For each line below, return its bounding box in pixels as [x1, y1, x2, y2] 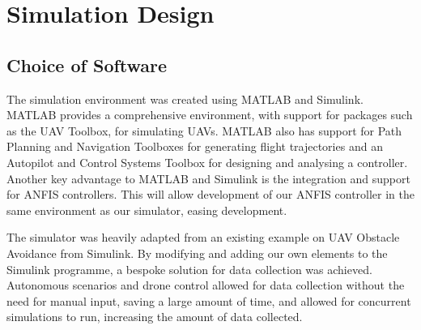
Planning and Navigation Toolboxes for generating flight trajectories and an [6, 138, 383, 155]
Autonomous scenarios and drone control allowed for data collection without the [6, 276, 405, 294]
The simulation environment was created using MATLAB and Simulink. [6, 90, 364, 107]
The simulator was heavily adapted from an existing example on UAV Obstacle [6, 229, 400, 246]
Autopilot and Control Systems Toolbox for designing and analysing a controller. [6, 153, 408, 170]
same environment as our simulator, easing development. [6, 201, 287, 218]
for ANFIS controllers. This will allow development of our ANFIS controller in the [6, 186, 415, 203]
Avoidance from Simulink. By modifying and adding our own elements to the [6, 244, 388, 261]
